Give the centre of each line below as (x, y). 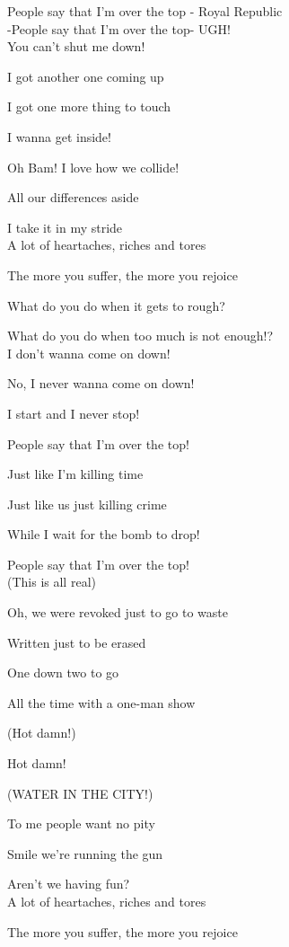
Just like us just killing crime (87, 504)
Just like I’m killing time (75, 474)
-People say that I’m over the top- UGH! (119, 28)
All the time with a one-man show (101, 702)
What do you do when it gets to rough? (116, 305)
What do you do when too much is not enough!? (140, 336)
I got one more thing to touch (89, 106)
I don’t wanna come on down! (89, 353)
